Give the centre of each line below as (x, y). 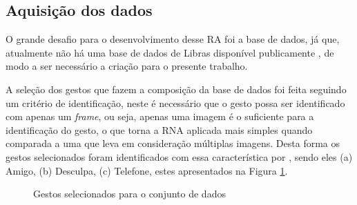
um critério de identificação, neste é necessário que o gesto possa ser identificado (175, 102)
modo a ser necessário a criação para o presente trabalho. (127, 66)
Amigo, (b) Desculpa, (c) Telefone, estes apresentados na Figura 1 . (147, 170)
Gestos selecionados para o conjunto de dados (129, 194)
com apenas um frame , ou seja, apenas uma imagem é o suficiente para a (160, 116)
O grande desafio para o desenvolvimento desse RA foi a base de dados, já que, (173, 39)
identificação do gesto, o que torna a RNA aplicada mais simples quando (159, 129)
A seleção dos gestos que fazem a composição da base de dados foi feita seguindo (176, 89)
